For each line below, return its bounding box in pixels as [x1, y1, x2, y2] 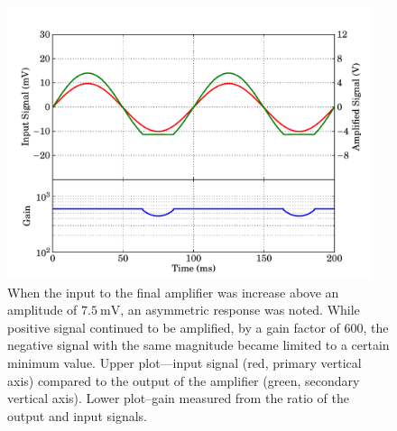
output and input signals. [7, 406, 147, 425]
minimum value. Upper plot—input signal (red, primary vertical [7, 353, 362, 372]
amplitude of [7, 300, 78, 319]
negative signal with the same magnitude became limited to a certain [7, 335, 390, 354]
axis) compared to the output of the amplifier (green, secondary [7, 371, 360, 390]
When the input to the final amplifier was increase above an [7, 282, 339, 301]
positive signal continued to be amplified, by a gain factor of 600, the [7, 317, 389, 336]
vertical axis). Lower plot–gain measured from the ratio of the [7, 389, 349, 408]
